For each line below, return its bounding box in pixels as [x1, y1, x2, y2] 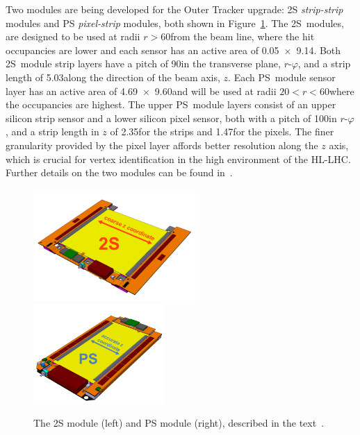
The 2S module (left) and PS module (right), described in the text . [33, 416, 325, 430]
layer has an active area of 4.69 [6, 83, 138, 98]
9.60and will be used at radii [154, 83, 277, 98]
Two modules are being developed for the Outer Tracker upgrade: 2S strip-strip [6, 2, 343, 16]
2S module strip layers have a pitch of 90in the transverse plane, [6, 56, 281, 71]
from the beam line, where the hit [170, 29, 315, 44]
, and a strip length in [6, 124, 99, 139]
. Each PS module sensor [228, 69, 336, 84]
